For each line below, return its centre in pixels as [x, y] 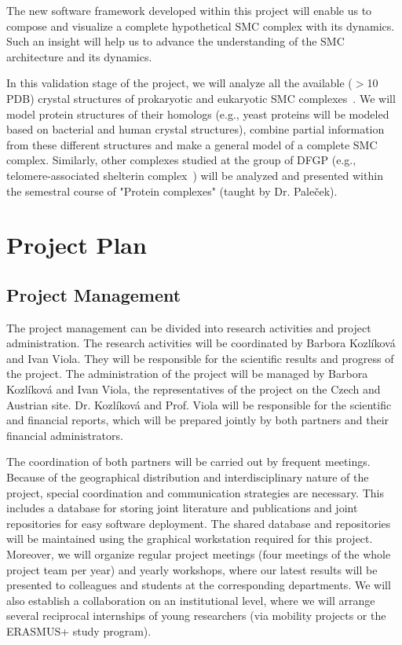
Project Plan [77, 245]
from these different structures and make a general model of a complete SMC [192, 144]
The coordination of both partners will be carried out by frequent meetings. [188, 462]
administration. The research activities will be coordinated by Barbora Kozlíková [201, 343]
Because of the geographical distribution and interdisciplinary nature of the [188, 477]
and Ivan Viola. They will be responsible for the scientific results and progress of [200, 358]
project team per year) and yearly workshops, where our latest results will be [192, 569]
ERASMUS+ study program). [79, 630]
